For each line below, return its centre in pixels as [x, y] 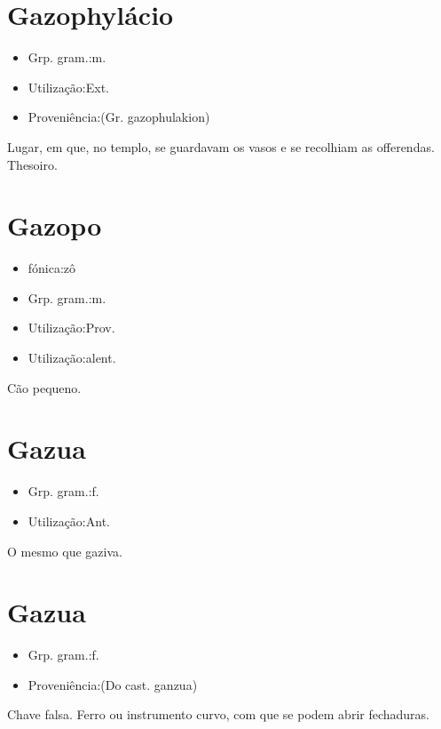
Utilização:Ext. [69, 87]
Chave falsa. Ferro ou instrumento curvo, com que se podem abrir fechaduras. [218, 714]
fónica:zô [52, 268]
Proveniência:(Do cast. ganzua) [113, 684]
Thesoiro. [32, 164]
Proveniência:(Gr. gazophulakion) [119, 117]
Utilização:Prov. [71, 328]
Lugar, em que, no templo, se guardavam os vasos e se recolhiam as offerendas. [221, 146]
